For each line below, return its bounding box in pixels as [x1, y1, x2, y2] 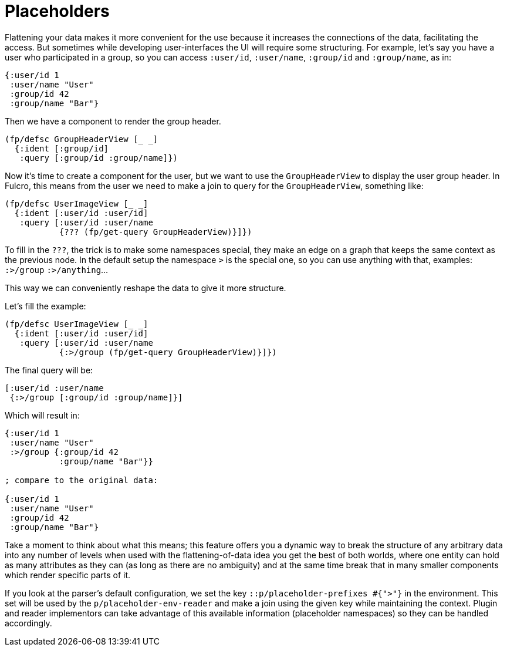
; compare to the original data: [5, 475, 158, 485]
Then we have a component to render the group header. [5, 116, 221, 126]
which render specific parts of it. [5, 569, 131, 580]
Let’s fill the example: [5, 301, 86, 311]
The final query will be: [5, 365, 93, 375]
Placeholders [5, 1, 110, 21]
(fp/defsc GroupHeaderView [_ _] [5, 134, 158, 144]
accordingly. [5, 618, 52, 628]
